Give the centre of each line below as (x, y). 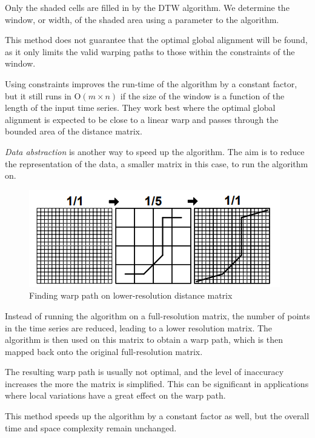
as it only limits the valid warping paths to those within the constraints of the (150, 51)
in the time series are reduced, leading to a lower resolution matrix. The (139, 327)
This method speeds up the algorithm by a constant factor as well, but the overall (157, 416)
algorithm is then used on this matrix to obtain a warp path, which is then (144, 340)
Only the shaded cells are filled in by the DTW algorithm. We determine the (147, 7)
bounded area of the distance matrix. (74, 131)
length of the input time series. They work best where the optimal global (140, 108)
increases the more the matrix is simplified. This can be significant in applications (157, 383)
